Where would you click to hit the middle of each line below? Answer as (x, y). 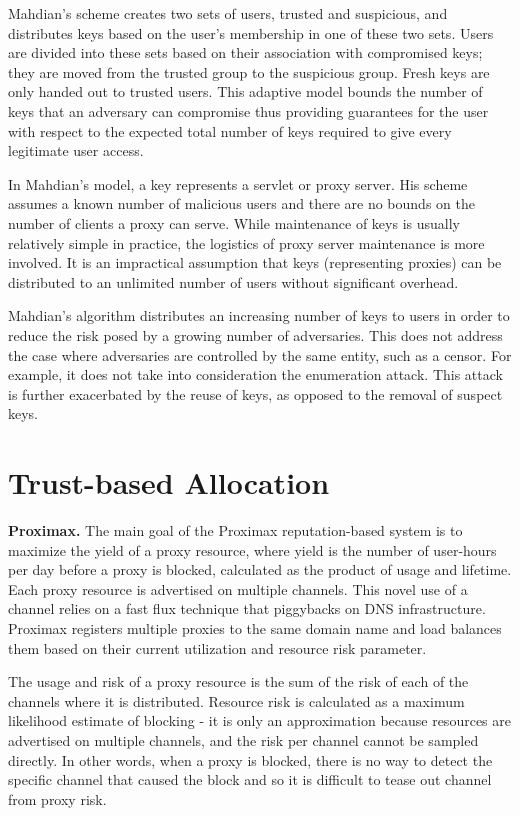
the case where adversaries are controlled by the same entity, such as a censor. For (260, 354)
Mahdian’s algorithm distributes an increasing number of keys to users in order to (259, 315)
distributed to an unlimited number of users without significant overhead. (233, 281)
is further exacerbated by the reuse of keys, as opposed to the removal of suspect (255, 393)
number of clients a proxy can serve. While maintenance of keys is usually (234, 222)
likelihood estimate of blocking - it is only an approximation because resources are (259, 720)
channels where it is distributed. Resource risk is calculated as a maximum (236, 700)
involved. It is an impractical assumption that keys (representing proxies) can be (255, 262)
